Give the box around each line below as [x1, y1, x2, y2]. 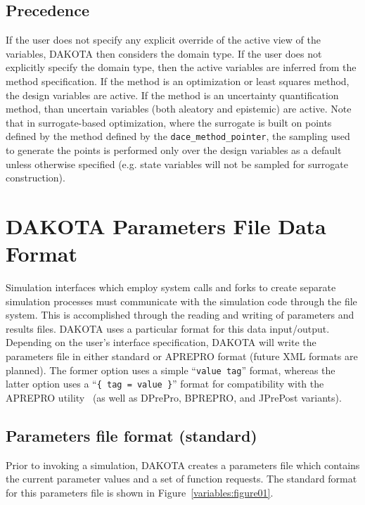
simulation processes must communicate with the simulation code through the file [6, 293, 357, 308]
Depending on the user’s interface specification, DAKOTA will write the [6, 335, 316, 350]
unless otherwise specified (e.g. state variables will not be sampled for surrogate [6, 156, 348, 171]
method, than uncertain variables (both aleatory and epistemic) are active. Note [6, 101, 352, 116]
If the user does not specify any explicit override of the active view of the [6, 32, 321, 47]
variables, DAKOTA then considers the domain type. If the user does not [6, 46, 322, 60]
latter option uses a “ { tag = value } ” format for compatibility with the [6, 376, 324, 391]
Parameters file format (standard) [6, 424, 257, 446]
